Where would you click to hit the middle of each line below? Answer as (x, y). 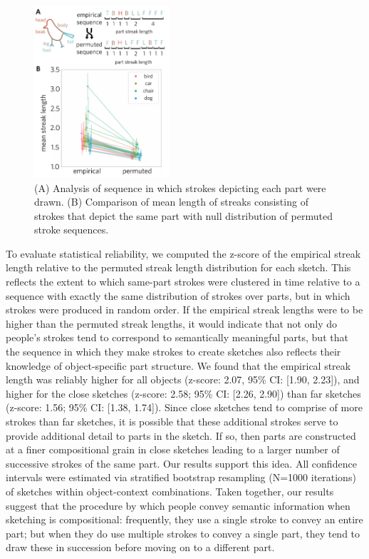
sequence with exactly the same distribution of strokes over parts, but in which (178, 295)
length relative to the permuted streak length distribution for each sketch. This (178, 267)
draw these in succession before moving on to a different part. (140, 547)
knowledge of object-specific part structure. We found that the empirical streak (178, 365)
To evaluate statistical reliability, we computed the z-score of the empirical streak (183, 253)
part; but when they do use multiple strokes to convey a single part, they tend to (183, 533)
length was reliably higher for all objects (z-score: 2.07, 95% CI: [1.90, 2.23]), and (183, 379)
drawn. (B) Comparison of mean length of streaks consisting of (171, 202)
